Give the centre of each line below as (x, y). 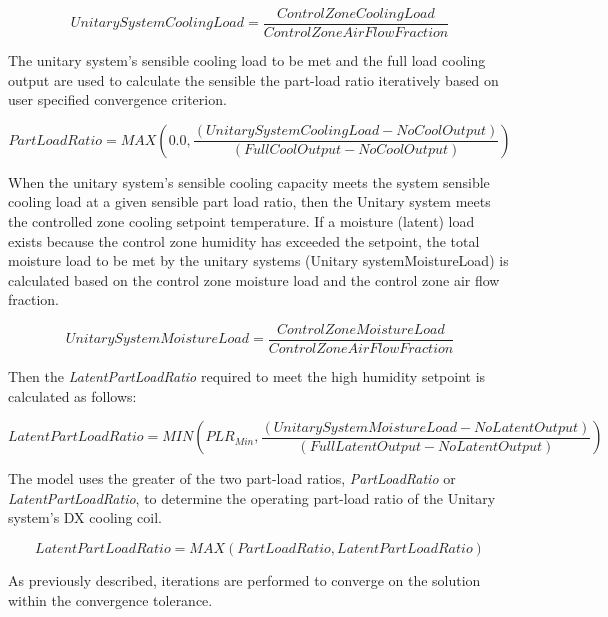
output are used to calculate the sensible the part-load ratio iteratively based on (253, 79)
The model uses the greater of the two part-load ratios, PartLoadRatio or (232, 478)
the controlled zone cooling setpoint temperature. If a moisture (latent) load (241, 221)
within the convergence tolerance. (110, 599)
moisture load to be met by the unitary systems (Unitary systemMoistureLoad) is (258, 260)
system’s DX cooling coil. (85, 517)
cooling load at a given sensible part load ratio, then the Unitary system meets (249, 201)
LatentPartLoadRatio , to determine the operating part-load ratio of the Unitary (252, 497)
